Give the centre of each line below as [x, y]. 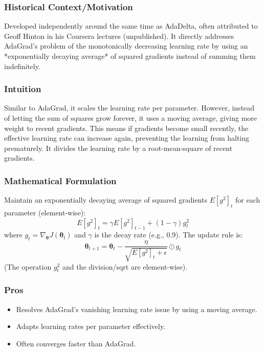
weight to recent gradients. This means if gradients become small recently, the [126, 128]
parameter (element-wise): [45, 212]
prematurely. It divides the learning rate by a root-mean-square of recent [118, 148]
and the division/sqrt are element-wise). [125, 266]
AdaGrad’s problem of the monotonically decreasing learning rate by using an [126, 46]
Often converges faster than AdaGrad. [76, 343]
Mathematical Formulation [60, 180]
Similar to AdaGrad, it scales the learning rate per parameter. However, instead [129, 108]
